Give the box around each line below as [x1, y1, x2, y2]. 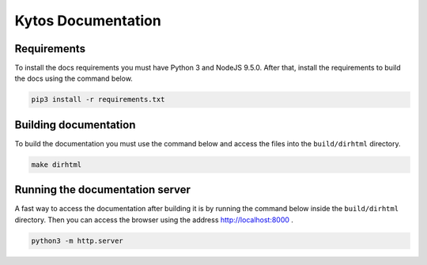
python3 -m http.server [31, 236, 124, 245]
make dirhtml [31, 160, 82, 169]
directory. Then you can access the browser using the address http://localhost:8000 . [14, 214, 294, 225]
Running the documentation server [14, 183, 191, 197]
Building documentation [14, 118, 136, 131]
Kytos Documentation [14, 12, 161, 29]
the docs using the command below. [14, 74, 134, 83]
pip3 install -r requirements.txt [31, 95, 165, 104]
